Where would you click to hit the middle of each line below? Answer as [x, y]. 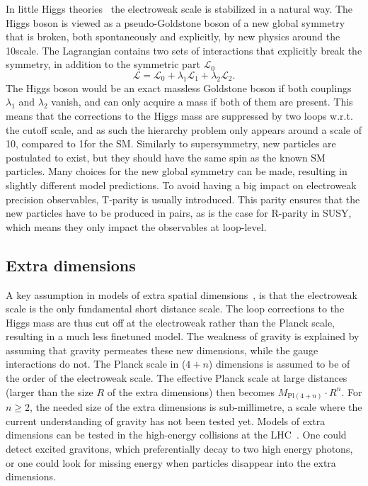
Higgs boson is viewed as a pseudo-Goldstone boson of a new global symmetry [176, 22]
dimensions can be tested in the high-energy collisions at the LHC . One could [176, 435]
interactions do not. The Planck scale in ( [96, 364]
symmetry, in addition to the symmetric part [103, 64]
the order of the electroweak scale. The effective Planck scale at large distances [177, 378]
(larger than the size [50, 391]
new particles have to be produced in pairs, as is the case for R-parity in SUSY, [179, 213]
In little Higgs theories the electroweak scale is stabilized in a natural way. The [179, 9]
